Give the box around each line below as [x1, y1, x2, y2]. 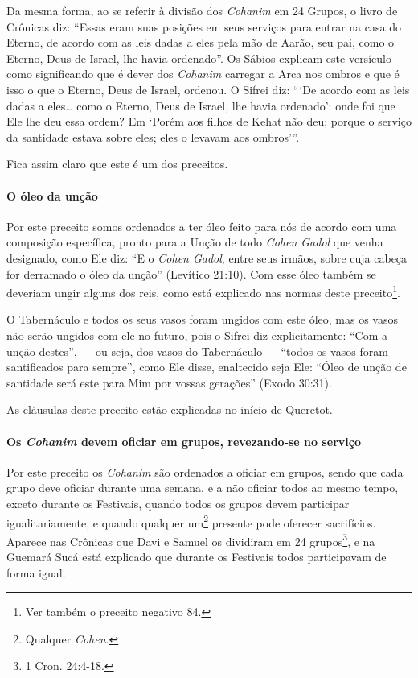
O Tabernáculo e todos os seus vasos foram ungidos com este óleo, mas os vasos [6, 311, 399, 328]
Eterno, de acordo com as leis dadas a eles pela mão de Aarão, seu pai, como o [6, 34, 395, 51]
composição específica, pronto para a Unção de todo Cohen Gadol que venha [6, 234, 383, 250]
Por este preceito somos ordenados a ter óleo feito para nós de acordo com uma [6, 217, 397, 234]
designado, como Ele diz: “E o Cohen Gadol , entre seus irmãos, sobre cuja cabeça [6, 249, 408, 266]
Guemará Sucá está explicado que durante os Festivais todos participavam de [6, 548, 387, 564]
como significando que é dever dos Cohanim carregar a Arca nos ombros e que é [6, 65, 400, 82]
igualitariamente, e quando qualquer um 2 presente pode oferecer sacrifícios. [6, 511, 376, 531]
